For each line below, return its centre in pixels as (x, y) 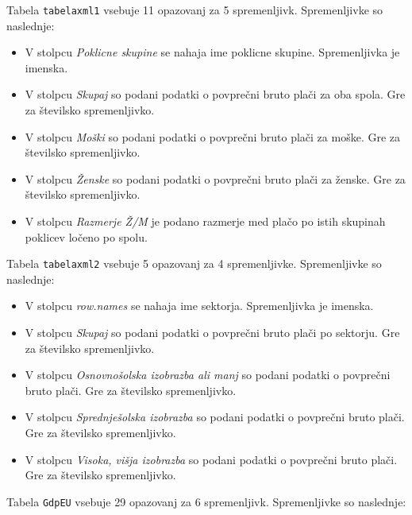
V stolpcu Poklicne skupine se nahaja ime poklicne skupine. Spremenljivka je (212, 52)
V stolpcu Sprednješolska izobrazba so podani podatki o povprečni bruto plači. (215, 417)
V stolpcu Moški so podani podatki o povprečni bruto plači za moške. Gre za (213, 136)
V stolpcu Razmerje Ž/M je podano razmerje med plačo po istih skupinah (205, 221)
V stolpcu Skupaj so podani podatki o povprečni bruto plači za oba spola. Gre (215, 94)
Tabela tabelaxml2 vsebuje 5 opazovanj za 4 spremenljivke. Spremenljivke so (194, 263)
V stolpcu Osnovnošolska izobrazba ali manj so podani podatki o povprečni (208, 375)
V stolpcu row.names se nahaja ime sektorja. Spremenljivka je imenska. (199, 306)
